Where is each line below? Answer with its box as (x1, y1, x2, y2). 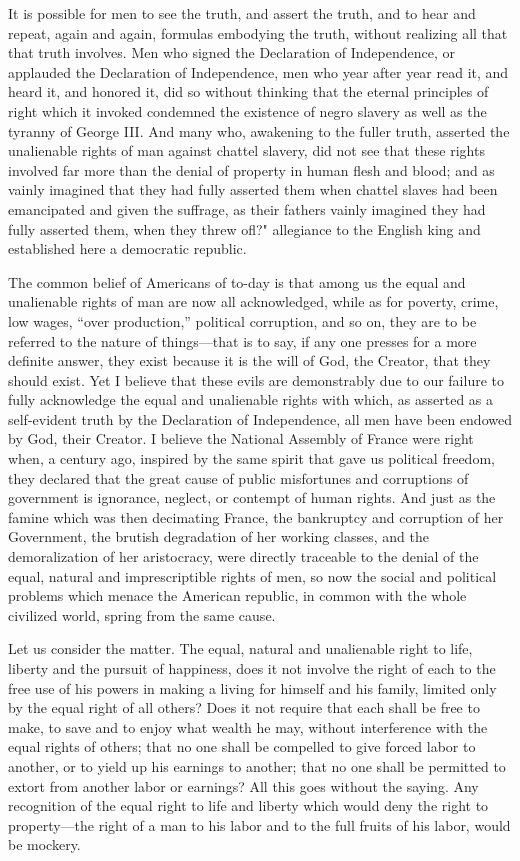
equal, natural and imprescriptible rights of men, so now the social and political (8, 565, 497, 586)
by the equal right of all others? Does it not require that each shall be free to (8, 697, 480, 718)
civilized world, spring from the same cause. (8, 604, 276, 625)
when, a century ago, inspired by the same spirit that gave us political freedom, (8, 448, 495, 469)
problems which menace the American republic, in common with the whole (8, 585, 467, 606)
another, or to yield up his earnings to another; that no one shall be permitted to (8, 755, 506, 776)
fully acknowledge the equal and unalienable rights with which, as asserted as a (8, 389, 494, 410)
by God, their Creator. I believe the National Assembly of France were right (8, 428, 474, 449)
